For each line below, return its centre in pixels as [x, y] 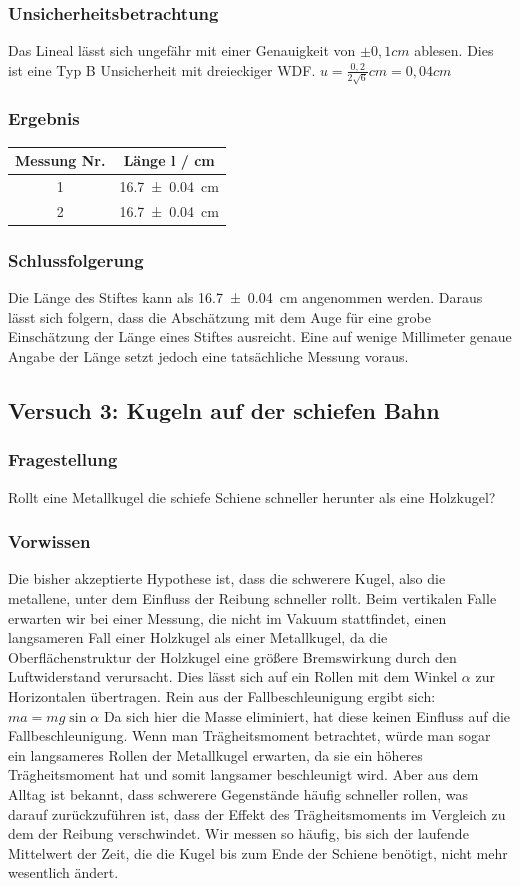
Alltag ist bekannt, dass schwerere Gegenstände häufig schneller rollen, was [238, 793]
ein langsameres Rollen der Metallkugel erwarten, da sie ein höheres [215, 754]
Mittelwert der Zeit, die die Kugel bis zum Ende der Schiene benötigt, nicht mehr [258, 852]
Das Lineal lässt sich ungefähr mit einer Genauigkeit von [182, 50]
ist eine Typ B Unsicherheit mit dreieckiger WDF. [162, 69]
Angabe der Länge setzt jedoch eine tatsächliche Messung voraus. [208, 356]
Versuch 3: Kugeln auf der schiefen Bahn [224, 410]
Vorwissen [49, 541]
